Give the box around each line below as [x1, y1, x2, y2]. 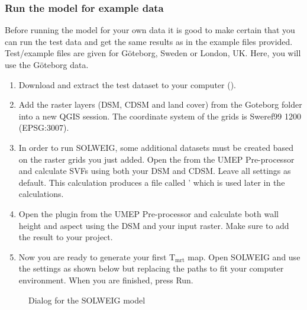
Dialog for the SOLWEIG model [28, 293, 146, 306]
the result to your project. [18, 231, 113, 243]
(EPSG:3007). [18, 121, 69, 134]
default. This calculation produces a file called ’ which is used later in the [18, 176, 285, 188]
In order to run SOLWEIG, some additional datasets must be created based [18, 141, 293, 153]
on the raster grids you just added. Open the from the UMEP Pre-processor [18, 153, 295, 165]
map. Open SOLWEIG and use [188, 250, 300, 263]
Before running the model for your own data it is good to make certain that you [5, 24, 295, 36]
